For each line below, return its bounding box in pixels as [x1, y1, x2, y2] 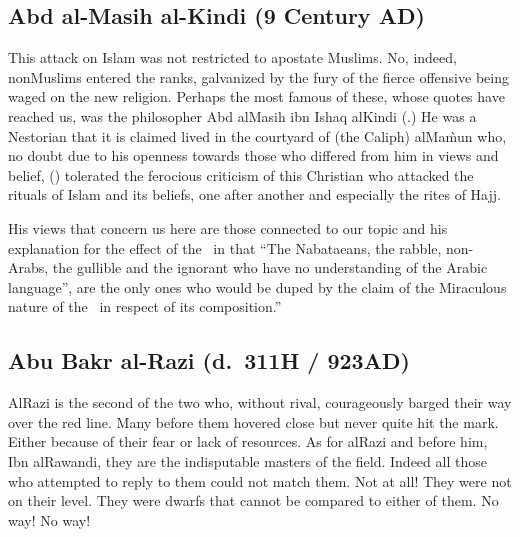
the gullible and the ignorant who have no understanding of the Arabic [52, 257, 488, 278]
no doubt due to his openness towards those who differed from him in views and [8, 145, 499, 166]
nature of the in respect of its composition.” [8, 296, 282, 317]
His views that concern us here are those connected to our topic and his [8, 217, 448, 238]
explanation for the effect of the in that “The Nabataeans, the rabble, [8, 237, 442, 258]
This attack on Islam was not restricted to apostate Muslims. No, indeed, [8, 47, 457, 68]
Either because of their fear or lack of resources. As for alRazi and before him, [8, 431, 488, 452]
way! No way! [8, 509, 91, 530]
